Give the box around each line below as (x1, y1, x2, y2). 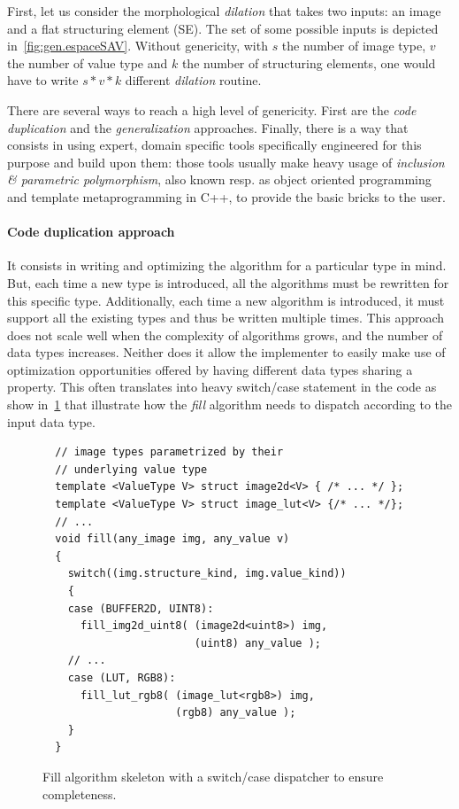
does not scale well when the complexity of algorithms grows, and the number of (7, 325, 443, 344)
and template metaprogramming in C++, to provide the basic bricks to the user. (7, 187, 446, 206)
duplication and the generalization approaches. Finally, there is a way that (7, 118, 409, 136)
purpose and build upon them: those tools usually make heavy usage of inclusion (7, 152, 445, 171)
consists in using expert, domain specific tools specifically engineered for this (7, 136, 422, 154)
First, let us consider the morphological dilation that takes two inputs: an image (7, 2, 441, 19)
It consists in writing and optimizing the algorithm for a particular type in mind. (7, 256, 447, 275)
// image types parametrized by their (55, 446, 284, 459)
